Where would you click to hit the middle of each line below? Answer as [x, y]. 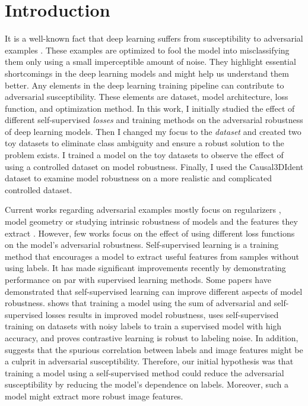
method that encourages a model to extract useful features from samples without [152, 256]
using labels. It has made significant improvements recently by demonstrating [145, 268]
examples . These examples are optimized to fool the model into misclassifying [147, 50]
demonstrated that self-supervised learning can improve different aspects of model [154, 291]
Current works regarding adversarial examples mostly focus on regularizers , [143, 210]
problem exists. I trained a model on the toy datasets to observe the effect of [144, 155]
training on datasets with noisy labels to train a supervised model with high [143, 326]
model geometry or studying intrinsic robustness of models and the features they [151, 221]
